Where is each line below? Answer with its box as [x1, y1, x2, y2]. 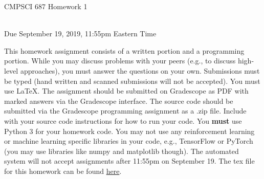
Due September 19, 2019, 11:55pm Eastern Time [4, 28, 157, 39]
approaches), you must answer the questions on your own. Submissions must [20, 65, 260, 76]
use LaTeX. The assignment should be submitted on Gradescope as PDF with [4, 85, 249, 96]
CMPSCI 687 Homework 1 [4, 1, 87, 11]
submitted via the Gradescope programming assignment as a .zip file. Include [4, 105, 247, 116]
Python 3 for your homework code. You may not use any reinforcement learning [4, 125, 255, 136]
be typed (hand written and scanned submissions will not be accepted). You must [4, 75, 260, 86]
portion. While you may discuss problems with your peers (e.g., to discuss [4, 55, 236, 66]
